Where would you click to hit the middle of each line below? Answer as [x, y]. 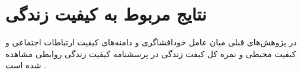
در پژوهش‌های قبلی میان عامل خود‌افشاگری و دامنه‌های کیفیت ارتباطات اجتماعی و [151, 42]
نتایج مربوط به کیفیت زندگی [106, 14]
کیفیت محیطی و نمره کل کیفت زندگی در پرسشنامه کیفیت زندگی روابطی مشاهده [151, 53]
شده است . [26, 65]
